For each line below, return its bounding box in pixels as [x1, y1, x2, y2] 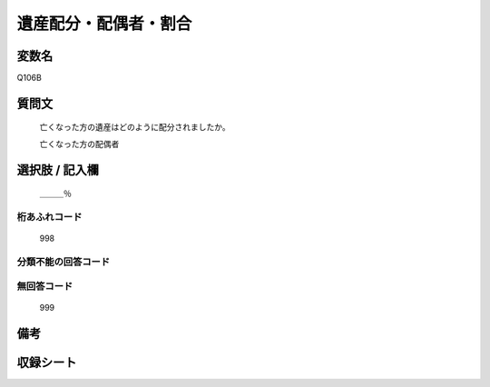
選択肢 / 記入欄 [16, 162, 100, 177]
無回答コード [16, 280, 73, 293]
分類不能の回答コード [16, 255, 111, 268]
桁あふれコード [16, 211, 83, 223]
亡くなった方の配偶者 [39, 138, 120, 149]
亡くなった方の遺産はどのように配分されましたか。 [39, 122, 230, 133]
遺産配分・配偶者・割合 [16, 14, 192, 34]
